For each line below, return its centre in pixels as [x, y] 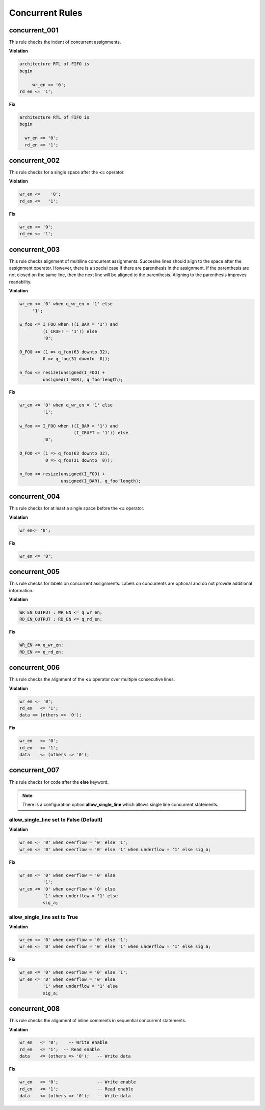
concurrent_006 [34, 668]
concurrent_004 [35, 497]
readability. [20, 282]
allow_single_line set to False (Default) [56, 820]
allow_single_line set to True [44, 917]
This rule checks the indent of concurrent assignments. [65, 42]
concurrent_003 [34, 249]
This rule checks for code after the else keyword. [59, 782]
